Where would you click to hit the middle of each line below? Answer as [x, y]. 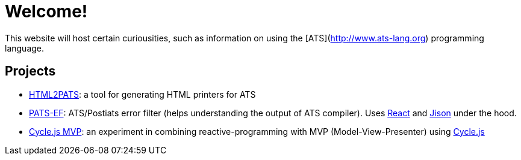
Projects [30, 71]
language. [25, 48]
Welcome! [46, 11]
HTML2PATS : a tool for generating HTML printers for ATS [142, 94]
